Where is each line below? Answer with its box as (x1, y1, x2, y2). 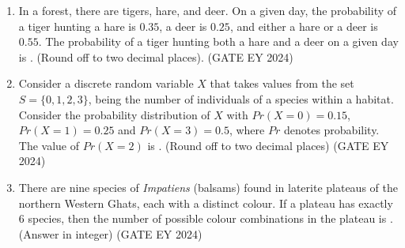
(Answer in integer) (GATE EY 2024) (18, 225, 202, 242)
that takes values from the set (210, 75, 354, 92)
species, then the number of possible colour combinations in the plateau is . (28, 210, 393, 227)
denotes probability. (283, 122, 380, 138)
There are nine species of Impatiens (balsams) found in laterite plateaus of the (18, 178, 398, 195)
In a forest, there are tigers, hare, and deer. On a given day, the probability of (18, 2, 397, 18)
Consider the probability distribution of (18, 106, 210, 122)
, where (229, 122, 265, 138)
